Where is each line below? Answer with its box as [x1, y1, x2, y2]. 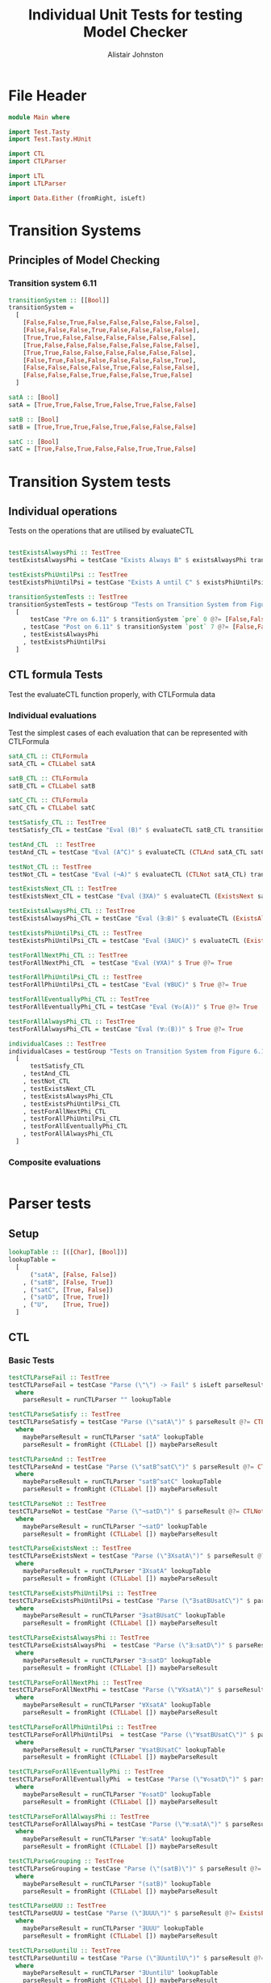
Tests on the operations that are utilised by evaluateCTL [8, 526, 194, 535]
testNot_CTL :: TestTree [8, 863, 92, 871]
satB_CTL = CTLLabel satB [8, 782, 95, 790]
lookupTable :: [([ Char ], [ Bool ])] [8, 1248, 128, 1257]
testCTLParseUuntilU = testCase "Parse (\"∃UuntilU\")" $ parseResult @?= [8, 1954, 265, 1962]
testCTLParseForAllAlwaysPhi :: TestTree [8, 1812, 150, 1820]
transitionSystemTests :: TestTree [8, 593, 128, 601]
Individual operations [8, 504, 118, 518]
